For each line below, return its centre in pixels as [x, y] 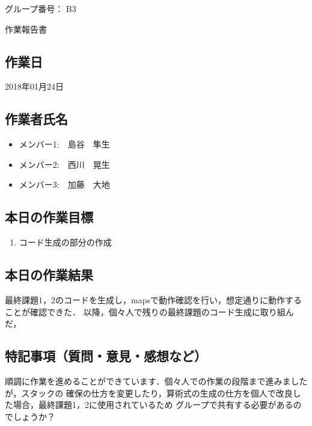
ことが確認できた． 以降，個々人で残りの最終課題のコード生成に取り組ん [149, 311]
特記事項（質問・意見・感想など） [106, 356]
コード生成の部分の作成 [65, 242]
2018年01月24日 [34, 86]
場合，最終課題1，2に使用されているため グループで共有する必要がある [153, 405]
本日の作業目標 [49, 217]
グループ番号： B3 [41, 8]
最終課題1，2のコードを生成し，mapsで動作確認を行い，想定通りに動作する [153, 299]
